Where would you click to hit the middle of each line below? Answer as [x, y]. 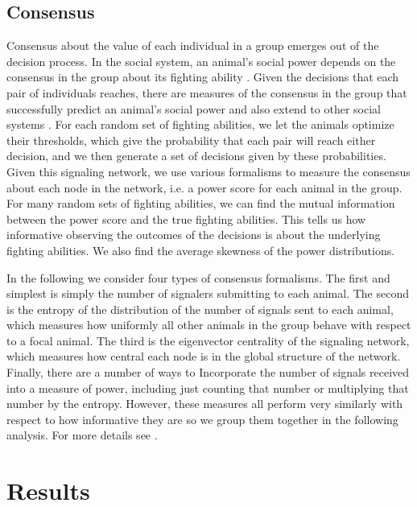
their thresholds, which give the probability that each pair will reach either [191, 140]
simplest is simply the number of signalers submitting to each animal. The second [208, 293]
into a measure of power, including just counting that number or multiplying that [208, 387]
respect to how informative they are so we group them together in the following [202, 419]
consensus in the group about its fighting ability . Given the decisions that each [203, 77]
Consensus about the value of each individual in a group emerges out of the [193, 45]
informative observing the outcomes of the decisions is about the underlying [194, 235]
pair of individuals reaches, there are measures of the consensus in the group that [207, 92]
